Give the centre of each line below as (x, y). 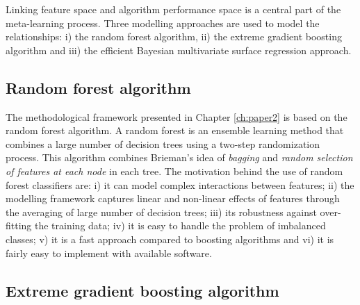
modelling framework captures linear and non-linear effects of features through (173, 198)
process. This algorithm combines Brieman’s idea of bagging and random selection (179, 157)
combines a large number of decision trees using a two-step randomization (163, 143)
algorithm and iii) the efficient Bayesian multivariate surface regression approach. (179, 50)
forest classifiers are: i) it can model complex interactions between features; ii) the (180, 184)
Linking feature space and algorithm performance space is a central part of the (173, 9)
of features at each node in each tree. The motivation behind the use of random (174, 171)
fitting (19, 225)
